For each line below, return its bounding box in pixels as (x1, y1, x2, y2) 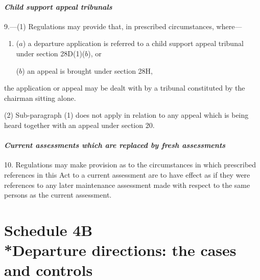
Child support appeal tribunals (4, 1, 112, 12)
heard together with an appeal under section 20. (4, 119, 155, 130)
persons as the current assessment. (4, 189, 112, 200)
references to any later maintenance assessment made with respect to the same (4, 179, 250, 190)
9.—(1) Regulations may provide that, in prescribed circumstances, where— (4, 20, 242, 31)
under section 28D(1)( (16, 48, 85, 58)
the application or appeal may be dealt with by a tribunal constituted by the (4, 82, 245, 93)
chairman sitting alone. (4, 92, 76, 103)
